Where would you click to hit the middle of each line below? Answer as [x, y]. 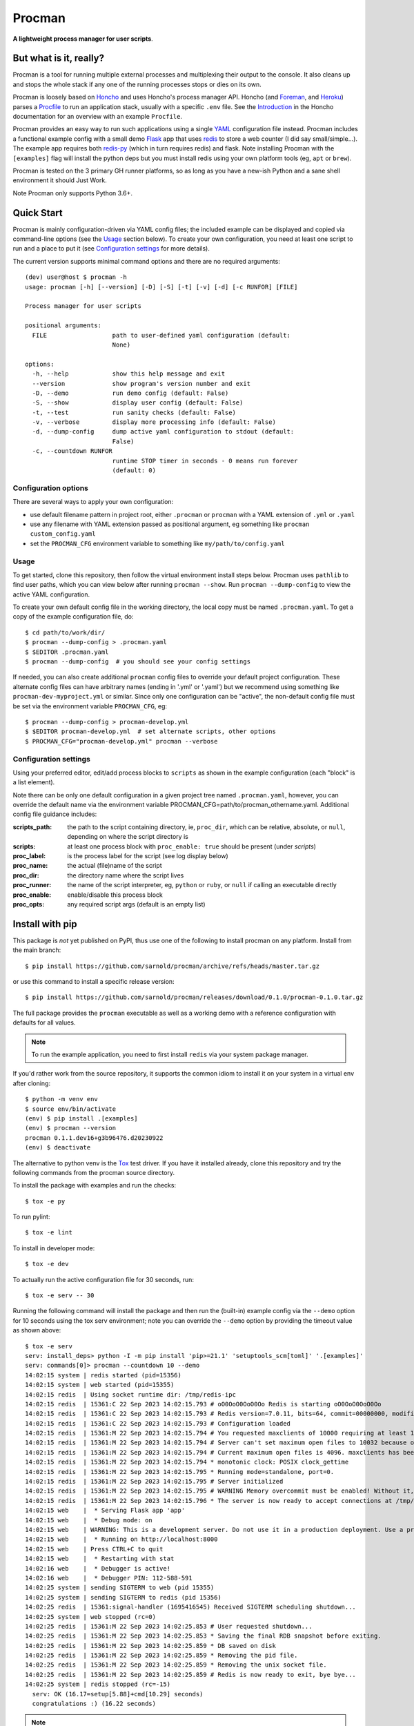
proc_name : [30, 866]
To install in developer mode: [54, 1248]
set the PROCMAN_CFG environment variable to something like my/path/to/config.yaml [158, 543]
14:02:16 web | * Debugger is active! [98, 1568]
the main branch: [37, 950]
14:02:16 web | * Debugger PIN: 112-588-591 [109, 1578]
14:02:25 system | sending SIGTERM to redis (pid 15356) [124, 1597]
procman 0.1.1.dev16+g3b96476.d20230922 [94, 1138]
